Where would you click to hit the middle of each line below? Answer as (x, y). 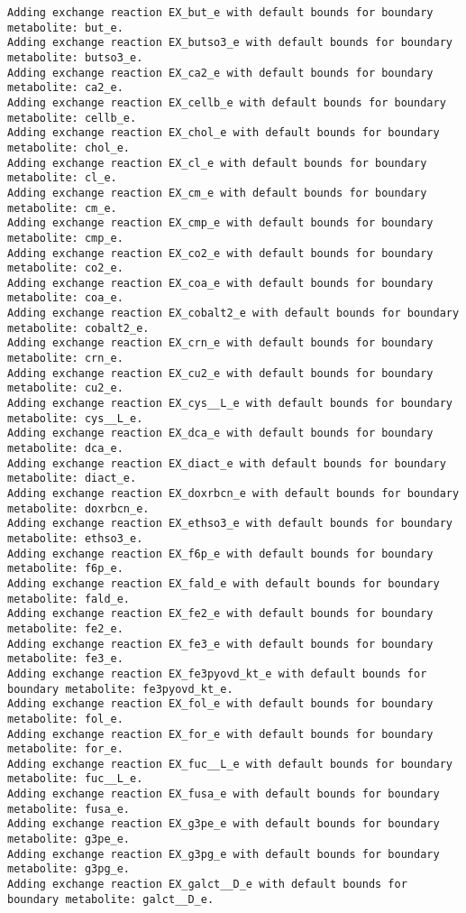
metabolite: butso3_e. (75, 57)
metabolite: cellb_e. (72, 118)
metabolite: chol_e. (69, 148)
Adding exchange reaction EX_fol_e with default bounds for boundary (220, 704)
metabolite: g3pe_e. (69, 839)
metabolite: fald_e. (69, 599)
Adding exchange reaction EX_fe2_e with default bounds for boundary (220, 614)
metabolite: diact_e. (72, 479)
